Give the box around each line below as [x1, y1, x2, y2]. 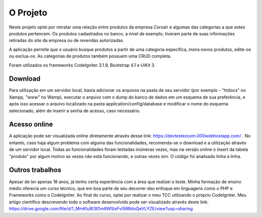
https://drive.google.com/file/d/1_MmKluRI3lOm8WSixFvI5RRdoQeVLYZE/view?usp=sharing [9, 206, 193, 212]
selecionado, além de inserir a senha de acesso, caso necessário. [9, 108, 141, 114]
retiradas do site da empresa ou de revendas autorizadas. [9, 38, 125, 43]
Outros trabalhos [9, 166, 62, 174]
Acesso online [9, 120, 53, 129]
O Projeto [9, 7, 48, 18]
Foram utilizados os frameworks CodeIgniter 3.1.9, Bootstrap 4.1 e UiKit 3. [9, 62, 155, 68]
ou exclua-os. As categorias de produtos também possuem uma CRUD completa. [9, 53, 172, 59]
